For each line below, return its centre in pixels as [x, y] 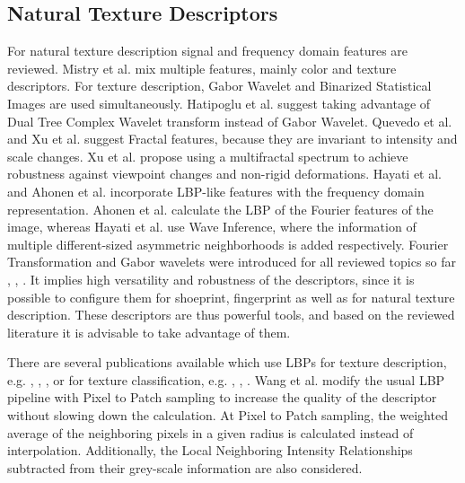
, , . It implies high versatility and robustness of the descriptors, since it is [211, 279]
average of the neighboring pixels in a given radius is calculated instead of [211, 432]
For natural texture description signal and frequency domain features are [208, 51]
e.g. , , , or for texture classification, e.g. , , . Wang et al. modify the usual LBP [226, 379]
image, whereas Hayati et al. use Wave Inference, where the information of [212, 227]
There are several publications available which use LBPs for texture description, [227, 362]
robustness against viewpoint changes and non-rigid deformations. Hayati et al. [224, 174]
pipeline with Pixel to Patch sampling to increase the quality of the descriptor [222, 397]
